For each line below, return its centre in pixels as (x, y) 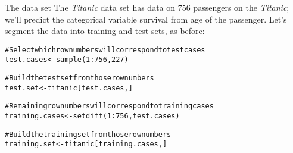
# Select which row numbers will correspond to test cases (105, 50)
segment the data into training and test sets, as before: (105, 31)
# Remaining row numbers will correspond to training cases (109, 106)
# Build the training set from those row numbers (88, 134)
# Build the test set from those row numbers (80, 78)
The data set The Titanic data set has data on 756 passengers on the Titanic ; (147, 7)
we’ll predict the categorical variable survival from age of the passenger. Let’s (146, 19)
